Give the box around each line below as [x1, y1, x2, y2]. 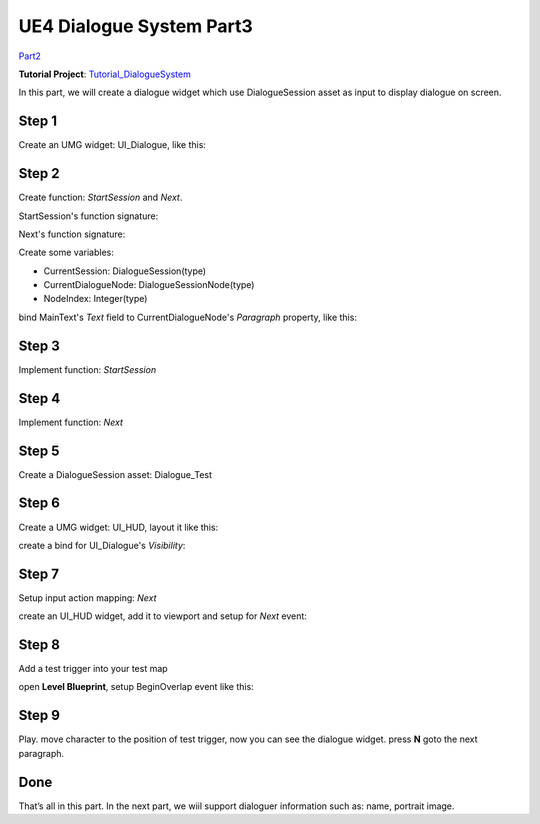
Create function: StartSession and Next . [18, 191, 183, 204]
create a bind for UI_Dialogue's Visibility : [18, 539, 186, 551]
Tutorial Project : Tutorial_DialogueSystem [18, 68, 192, 80]
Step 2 [18, 165, 60, 182]
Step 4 [18, 390, 61, 407]
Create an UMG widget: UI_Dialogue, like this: [18, 139, 207, 151]
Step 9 [18, 707, 60, 724]
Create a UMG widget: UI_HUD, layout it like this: [18, 521, 219, 533]
